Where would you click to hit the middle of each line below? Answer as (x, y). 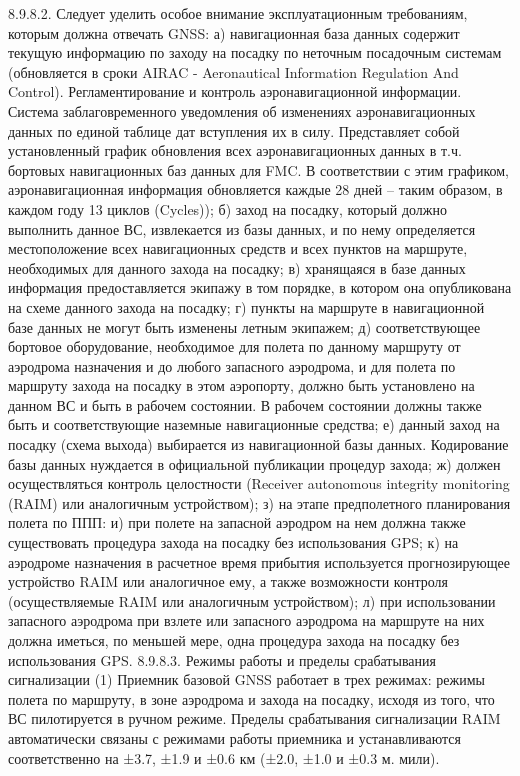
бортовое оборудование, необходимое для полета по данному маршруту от (234, 346)
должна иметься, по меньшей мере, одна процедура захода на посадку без (234, 640)
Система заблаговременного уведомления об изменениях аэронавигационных (242, 110)
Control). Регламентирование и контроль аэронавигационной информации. (235, 91)
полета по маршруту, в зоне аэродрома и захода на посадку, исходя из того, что (251, 698)
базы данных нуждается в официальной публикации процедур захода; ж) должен (254, 463)
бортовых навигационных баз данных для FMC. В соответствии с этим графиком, (259, 169)
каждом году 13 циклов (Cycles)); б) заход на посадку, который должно (227, 208)
